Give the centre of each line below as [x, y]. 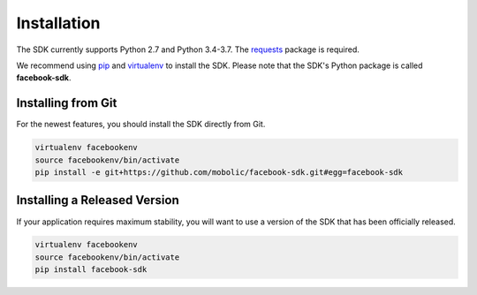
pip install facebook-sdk [91, 270]
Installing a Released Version [98, 200]
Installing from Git [67, 103]
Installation [58, 23]
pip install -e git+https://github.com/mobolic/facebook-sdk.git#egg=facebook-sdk [219, 172]
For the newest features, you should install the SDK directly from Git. [141, 125]
